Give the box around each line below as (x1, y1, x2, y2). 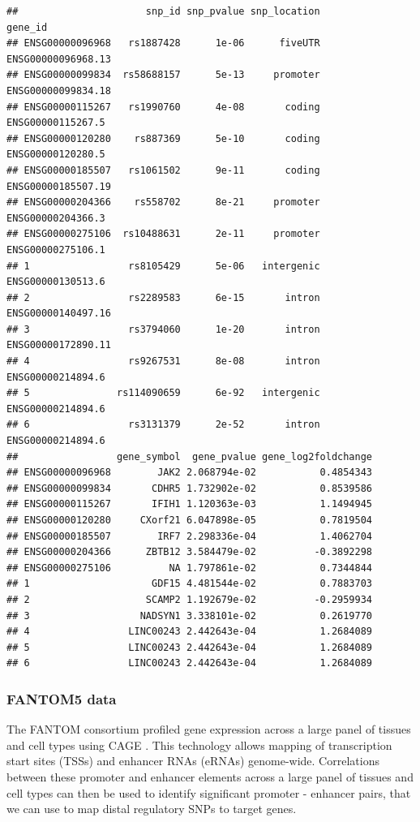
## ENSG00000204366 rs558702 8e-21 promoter (6, 196, 320, 209)
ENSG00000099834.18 (6, 84, 111, 97)
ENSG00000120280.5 (6, 148, 105, 161)
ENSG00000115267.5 (6, 117, 105, 129)
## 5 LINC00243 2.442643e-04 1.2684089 (6, 641, 373, 653)
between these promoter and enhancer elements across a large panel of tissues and (6, 768, 414, 785)
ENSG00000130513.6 (6, 276, 105, 288)
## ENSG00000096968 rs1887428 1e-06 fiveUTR (6, 37, 320, 49)
